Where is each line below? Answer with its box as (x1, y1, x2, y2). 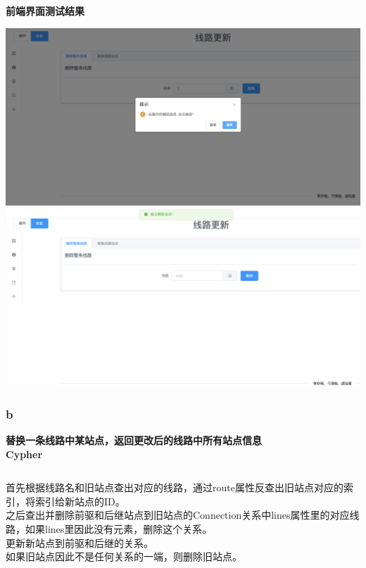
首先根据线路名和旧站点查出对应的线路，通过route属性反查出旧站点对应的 (6, 480, 343, 495)
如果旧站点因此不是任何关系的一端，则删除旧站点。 (6, 549, 242, 564)
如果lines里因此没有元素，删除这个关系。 (25, 521, 213, 536)
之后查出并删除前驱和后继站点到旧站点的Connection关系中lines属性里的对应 (6, 507, 350, 522)
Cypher (6, 446, 43, 461)
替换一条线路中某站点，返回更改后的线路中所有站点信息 (6, 432, 262, 447)
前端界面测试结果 (6, 4, 84, 18)
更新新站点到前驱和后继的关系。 (6, 535, 153, 550)
